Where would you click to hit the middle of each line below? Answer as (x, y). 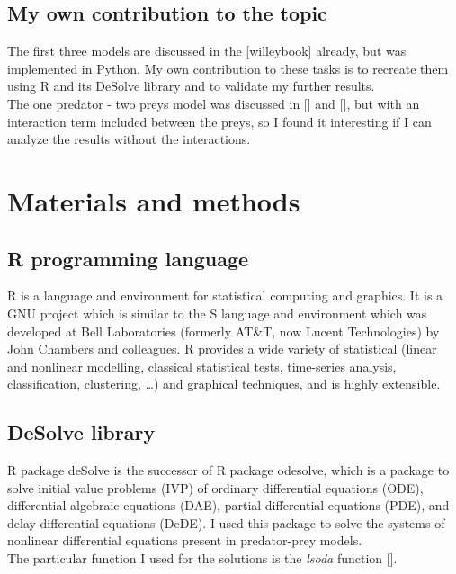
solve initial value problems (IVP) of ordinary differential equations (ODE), (215, 487)
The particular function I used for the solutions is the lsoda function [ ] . (202, 558)
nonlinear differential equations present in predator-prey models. (185, 540)
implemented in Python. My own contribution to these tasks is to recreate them (228, 68)
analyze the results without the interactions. (129, 139)
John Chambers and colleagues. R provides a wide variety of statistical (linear (222, 349)
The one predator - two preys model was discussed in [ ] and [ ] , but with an (214, 103)
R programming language (128, 258)
